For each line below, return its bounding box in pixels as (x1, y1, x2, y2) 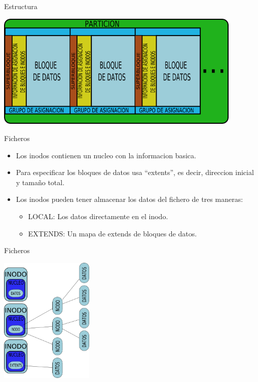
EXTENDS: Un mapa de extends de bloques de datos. (28, 228, 197, 238)
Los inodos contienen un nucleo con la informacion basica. (16, 150, 196, 160)
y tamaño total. (16, 177, 65, 187)
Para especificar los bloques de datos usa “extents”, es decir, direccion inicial (16, 167, 254, 178)
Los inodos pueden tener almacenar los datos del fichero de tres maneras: (16, 194, 243, 204)
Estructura (4, 1, 38, 11)
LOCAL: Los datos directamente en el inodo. (28, 211, 168, 222)
